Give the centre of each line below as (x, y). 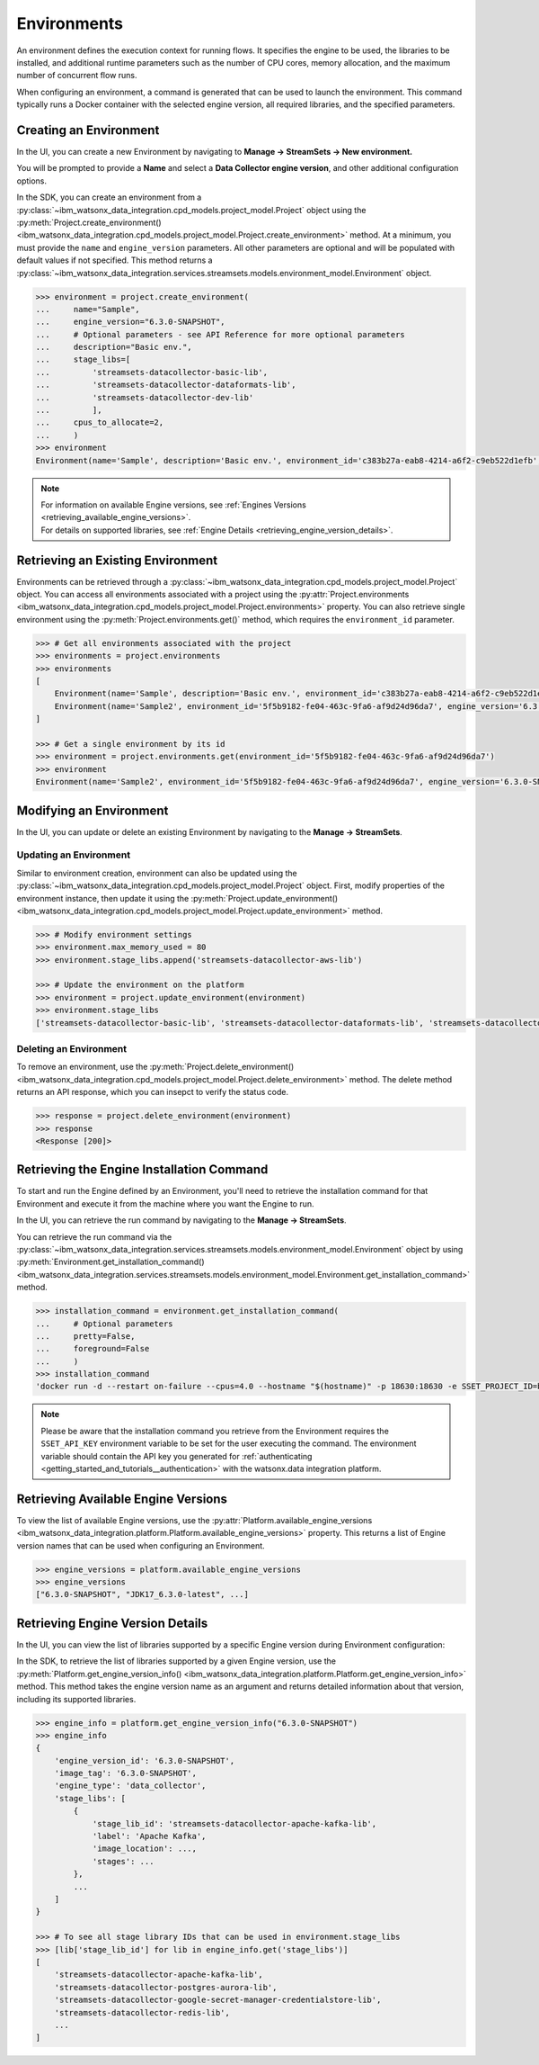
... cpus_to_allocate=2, (100, 422)
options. (32, 181)
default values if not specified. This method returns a (115, 260)
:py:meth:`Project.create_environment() (89, 222)
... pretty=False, (85, 1336)
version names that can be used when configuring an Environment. (141, 1545)
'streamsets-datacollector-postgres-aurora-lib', (166, 1987)
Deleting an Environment (72, 1049)
